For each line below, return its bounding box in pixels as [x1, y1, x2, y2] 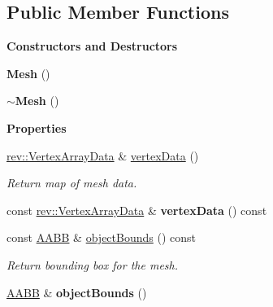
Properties [6, 119, 67, 136]
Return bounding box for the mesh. [6, 256, 179, 273]
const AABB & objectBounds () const [6, 229, 196, 246]
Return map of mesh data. [6, 174, 137, 191]
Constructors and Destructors [6, 37, 178, 55]
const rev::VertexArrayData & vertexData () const [6, 201, 267, 218]
